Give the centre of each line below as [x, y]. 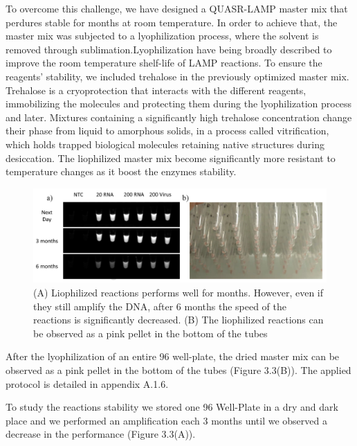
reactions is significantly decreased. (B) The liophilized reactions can [178, 320]
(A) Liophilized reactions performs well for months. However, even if [178, 292]
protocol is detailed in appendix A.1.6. [87, 383]
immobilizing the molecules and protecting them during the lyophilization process [179, 104]
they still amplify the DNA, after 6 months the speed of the [160, 306]
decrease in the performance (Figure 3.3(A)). [101, 434]
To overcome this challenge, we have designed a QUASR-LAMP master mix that [177, 8]
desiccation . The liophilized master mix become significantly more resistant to [171, 158]
